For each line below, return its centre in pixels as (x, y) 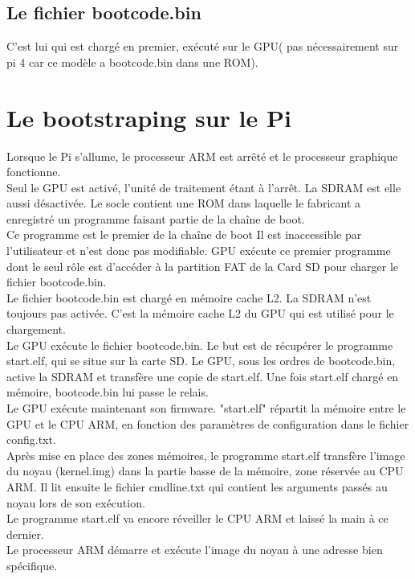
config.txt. (31, 439)
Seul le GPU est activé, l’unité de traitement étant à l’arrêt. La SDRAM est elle (204, 187)
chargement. (36, 329)
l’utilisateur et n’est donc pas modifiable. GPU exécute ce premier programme (199, 250)
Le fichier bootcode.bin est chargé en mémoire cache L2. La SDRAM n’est (189, 297)
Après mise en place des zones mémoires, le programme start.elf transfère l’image (206, 455)
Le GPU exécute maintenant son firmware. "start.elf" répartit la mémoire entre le (206, 408)
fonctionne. (34, 172)
